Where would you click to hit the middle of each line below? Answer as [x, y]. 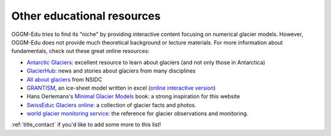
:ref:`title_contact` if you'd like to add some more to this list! [86, 124]
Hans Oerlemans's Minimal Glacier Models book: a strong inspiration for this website [133, 96]
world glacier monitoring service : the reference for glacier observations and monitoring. [137, 113]
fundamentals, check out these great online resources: [80, 51]
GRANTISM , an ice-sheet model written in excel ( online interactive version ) [121, 88]
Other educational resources [86, 16]
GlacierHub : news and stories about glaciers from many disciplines [111, 71]
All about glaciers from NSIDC [64, 79]
